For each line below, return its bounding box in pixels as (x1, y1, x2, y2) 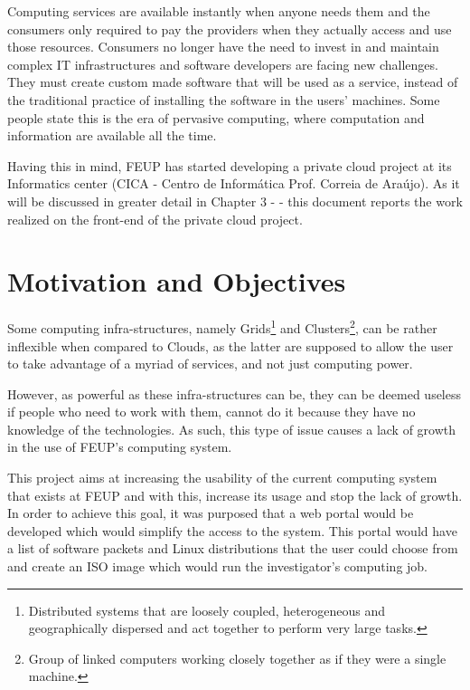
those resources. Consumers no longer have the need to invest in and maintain (7, 37, 439, 56)
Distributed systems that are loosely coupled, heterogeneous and (28, 600, 386, 619)
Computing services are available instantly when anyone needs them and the (7, 2, 430, 20)
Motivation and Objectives (7, 263, 346, 300)
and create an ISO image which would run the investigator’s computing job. (7, 557, 428, 576)
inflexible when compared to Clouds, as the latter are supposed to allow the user (7, 336, 454, 355)
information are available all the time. (7, 126, 217, 145)
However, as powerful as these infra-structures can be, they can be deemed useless (7, 384, 462, 403)
